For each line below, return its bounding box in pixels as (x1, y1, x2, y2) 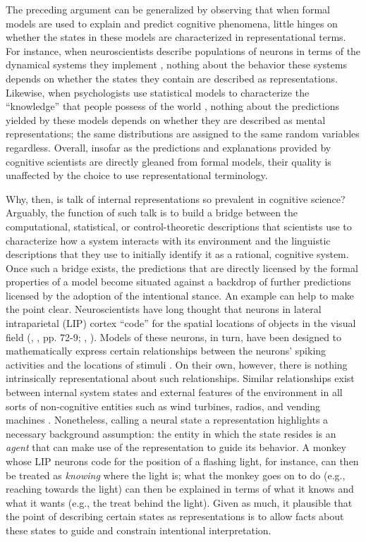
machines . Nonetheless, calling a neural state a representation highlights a (6, 412, 329, 427)
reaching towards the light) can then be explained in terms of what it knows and (6, 481, 354, 496)
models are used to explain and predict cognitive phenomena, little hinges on (6, 16, 338, 30)
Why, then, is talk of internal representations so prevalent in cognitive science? (6, 191, 346, 206)
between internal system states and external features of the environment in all (6, 385, 343, 400)
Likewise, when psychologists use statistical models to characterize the (6, 85, 310, 99)
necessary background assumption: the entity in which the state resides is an (6, 426, 336, 441)
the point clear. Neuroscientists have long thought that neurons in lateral (6, 302, 322, 316)
